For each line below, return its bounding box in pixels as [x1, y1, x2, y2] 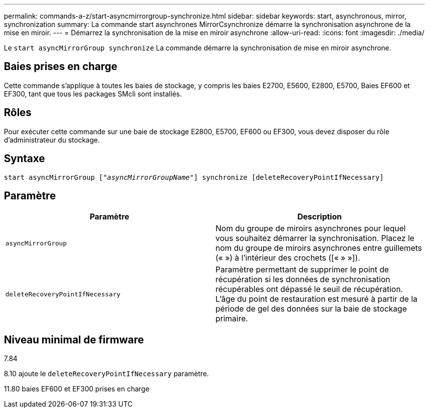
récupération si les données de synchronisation [215, 274, 390, 285]
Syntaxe [4, 152, 45, 165]
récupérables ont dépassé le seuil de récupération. [215, 284, 403, 294]
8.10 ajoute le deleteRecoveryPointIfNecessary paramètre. [4, 369, 209, 378]
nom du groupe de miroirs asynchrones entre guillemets [215, 243, 422, 253]
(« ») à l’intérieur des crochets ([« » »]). [215, 253, 360, 263]
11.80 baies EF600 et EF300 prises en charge [4, 385, 150, 393]
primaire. [215, 314, 248, 324]
